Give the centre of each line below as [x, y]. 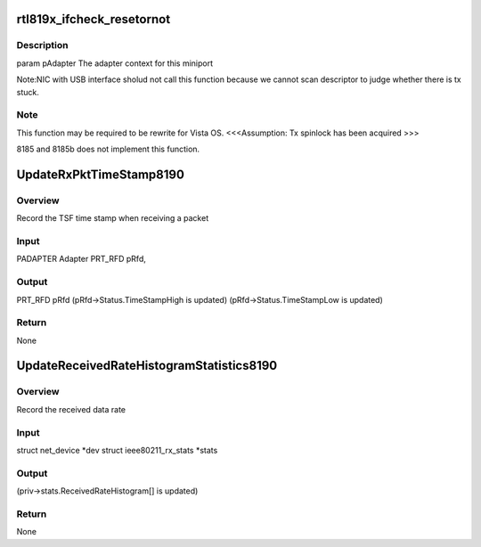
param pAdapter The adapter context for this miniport [115, 63]
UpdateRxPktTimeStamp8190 [100, 174]
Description [42, 45]
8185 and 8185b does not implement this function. [108, 149]
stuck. [28, 92]
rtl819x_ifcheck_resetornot [94, 19]
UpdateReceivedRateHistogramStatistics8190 [147, 366]
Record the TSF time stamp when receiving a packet [113, 218]
